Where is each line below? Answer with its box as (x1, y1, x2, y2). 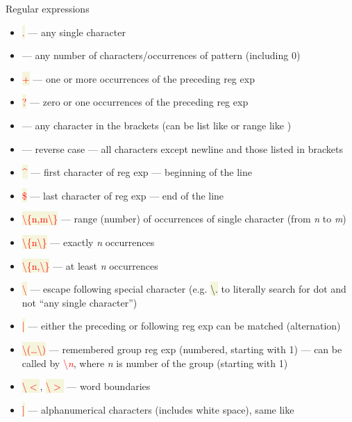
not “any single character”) (22, 295, 137, 309)
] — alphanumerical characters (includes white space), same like (22, 402, 294, 416)
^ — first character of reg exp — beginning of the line (22, 165, 252, 179)
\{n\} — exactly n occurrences (22, 234, 155, 249)
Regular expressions (6, 1, 90, 15)
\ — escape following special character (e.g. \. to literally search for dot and (22, 282, 346, 296)
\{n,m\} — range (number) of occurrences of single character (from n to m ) (22, 211, 346, 226)
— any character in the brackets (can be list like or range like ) (22, 117, 292, 132)
